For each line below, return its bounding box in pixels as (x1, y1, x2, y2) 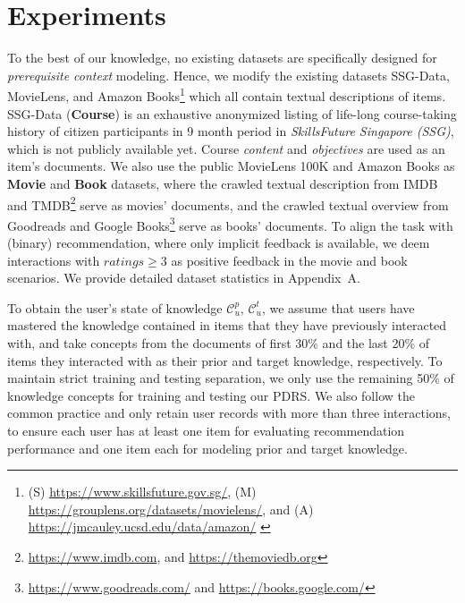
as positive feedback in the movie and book (171, 251, 408, 269)
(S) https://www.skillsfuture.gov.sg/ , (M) (28, 482, 257, 501)
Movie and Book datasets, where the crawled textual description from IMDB (7, 174, 438, 192)
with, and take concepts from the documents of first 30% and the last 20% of (7, 334, 430, 352)
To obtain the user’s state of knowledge (7, 298, 223, 317)
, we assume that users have (261, 298, 415, 317)
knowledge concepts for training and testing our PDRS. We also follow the (7, 386, 415, 404)
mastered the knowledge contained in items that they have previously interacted (7, 316, 447, 335)
